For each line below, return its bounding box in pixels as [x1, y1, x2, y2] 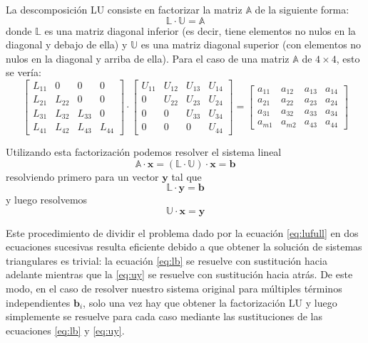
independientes [6, 295, 71, 310]
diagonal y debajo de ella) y [6, 37, 128, 52]
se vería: [6, 65, 41, 80]
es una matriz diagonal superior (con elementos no [140, 37, 362, 52]
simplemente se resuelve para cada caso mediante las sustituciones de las [6, 309, 323, 324]
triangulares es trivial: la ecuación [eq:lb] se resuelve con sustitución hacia [6, 253, 327, 268]
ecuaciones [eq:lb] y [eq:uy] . [6, 322, 125, 337]
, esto [336, 51, 360, 65]
